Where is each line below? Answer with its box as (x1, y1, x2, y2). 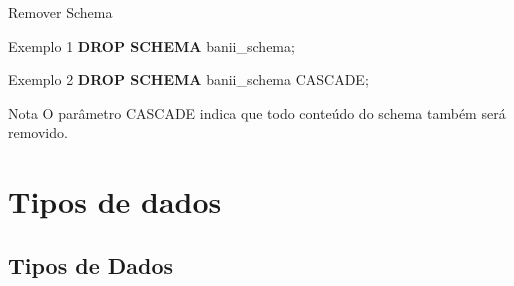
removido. (8, 122, 68, 143)
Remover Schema (8, 2, 113, 22)
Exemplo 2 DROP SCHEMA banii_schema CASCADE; (8, 69, 369, 90)
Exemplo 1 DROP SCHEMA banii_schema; (8, 35, 295, 56)
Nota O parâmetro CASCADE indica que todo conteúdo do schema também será (8, 102, 506, 123)
